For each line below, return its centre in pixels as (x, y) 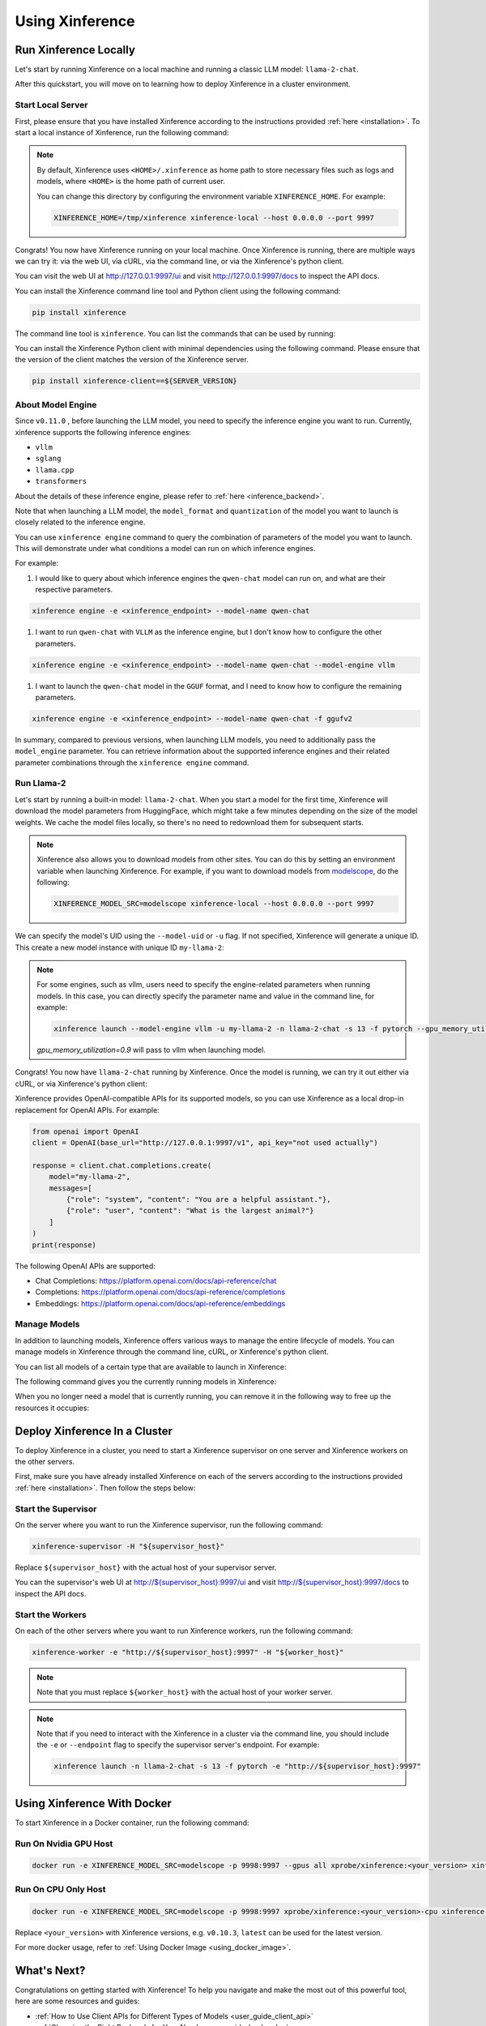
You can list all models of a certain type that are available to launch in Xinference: (151, 1366)
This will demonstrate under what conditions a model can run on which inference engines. (165, 549)
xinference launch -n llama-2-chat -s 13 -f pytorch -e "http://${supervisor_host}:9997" (237, 1766)
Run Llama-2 (40, 784)
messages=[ (70, 1188)
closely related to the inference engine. (80, 522)
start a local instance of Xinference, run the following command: (122, 132)
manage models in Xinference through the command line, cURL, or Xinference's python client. (172, 1352)
